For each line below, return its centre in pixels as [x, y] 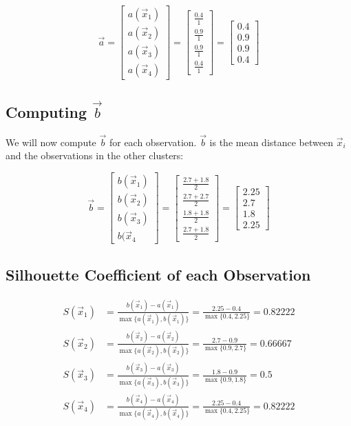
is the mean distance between [271, 142]
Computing [46, 111]
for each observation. [153, 142]
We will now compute [51, 142]
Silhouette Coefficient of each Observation [158, 274]
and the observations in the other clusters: [95, 155]
